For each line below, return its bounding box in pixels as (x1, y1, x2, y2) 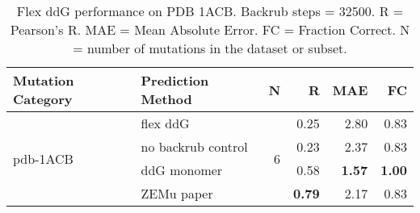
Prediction (141, 71, 209, 90)
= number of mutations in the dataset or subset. (73, 39, 347, 57)
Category (13, 90, 73, 108)
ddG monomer (141, 161, 223, 179)
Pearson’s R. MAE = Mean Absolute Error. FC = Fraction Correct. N (10, 20, 410, 39)
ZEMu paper (141, 184, 213, 203)
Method (141, 90, 192, 108)
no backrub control (141, 137, 248, 156)
